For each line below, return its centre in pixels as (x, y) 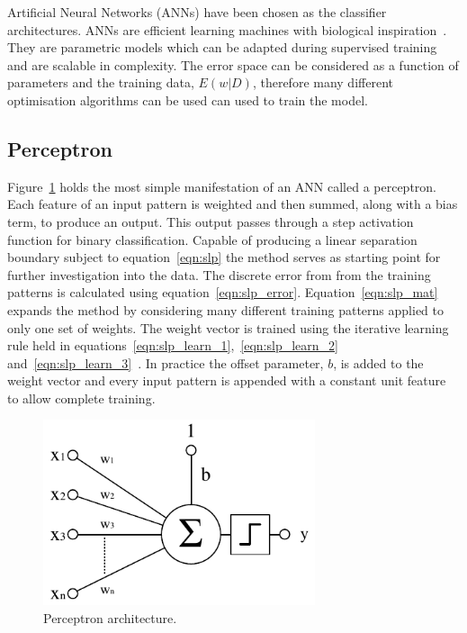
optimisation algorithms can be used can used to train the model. (188, 99)
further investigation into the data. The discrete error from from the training (219, 274)
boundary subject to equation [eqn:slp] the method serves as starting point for (224, 257)
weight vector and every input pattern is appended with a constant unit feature (227, 380)
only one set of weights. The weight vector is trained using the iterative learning (228, 327)
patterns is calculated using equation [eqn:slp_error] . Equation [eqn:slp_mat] (223, 292)
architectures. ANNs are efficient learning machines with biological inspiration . (227, 29)
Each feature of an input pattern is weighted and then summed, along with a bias (233, 204)
